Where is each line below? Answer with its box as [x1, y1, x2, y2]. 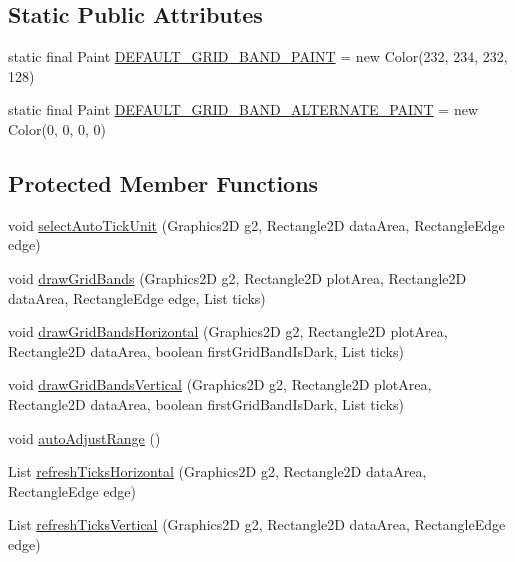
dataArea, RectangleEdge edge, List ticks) [8, 287, 266, 308]
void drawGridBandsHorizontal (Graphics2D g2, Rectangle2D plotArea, [8, 321, 448, 342]
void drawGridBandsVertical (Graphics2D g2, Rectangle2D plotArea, [8, 374, 432, 395]
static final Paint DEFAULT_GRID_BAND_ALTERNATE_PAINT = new [8, 99, 478, 120]
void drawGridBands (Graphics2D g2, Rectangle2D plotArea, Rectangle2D [8, 267, 467, 288]
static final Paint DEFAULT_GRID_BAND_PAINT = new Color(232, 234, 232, [8, 46, 508, 67]
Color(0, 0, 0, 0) [8, 118, 107, 139]
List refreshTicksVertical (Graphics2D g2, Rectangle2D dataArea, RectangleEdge [8, 514, 506, 535]
